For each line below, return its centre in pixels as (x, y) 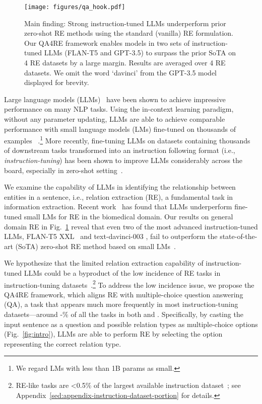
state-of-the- (239, 236)
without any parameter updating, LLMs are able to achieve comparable (115, 119)
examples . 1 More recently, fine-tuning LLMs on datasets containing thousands (127, 140)
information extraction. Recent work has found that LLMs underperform (118, 207)
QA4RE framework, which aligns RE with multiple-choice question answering (124, 294)
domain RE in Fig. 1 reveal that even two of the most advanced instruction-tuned (131, 226)
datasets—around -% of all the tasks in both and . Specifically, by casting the (124, 314)
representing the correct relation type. (63, 343)
